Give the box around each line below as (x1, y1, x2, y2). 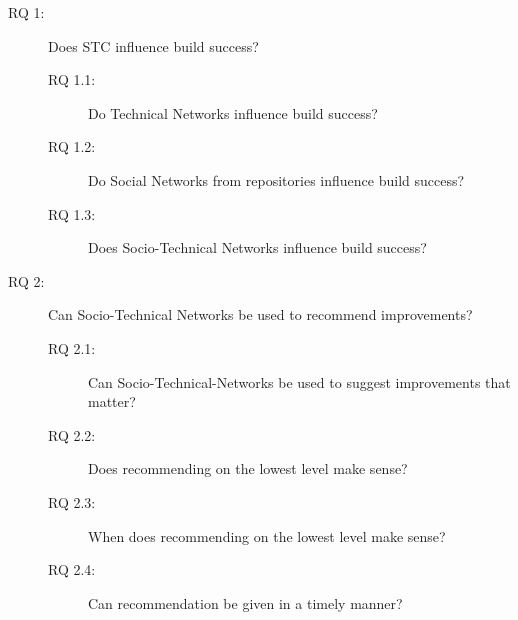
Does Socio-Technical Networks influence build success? (88, 237, 427, 258)
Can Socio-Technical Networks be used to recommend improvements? (48, 304, 473, 325)
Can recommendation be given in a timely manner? (88, 592, 403, 613)
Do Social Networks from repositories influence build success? (88, 169, 465, 190)
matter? (88, 391, 136, 412)
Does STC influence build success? (48, 35, 259, 56)
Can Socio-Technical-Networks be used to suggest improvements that (88, 371, 511, 392)
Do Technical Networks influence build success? (88, 102, 378, 123)
